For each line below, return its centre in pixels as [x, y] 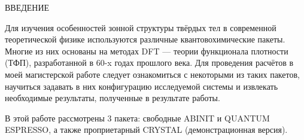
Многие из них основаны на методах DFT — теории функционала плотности [147, 51]
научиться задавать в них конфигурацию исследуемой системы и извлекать [142, 86]
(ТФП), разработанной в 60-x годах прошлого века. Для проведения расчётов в [149, 63]
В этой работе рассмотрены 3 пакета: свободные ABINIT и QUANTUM [137, 118]
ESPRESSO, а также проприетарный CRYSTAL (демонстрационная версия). [146, 130]
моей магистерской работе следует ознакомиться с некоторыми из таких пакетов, [152, 74]
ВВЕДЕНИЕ [27, 7]
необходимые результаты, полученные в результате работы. [113, 98]
